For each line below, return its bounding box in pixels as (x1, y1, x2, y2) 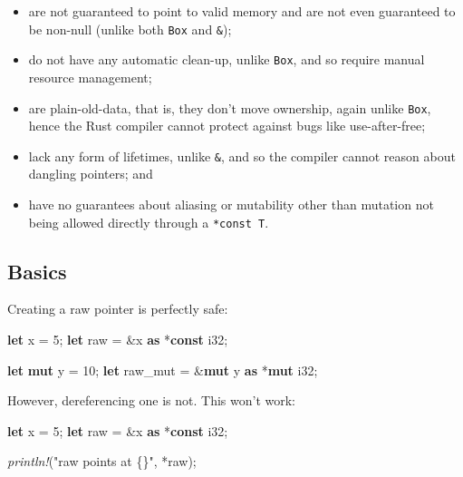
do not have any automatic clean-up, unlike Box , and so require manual (28, 50, 425, 69)
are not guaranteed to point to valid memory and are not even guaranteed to (28, 2, 456, 20)
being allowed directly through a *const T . (28, 212, 269, 231)
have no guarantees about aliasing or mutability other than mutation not (28, 195, 434, 213)
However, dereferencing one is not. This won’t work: (7, 391, 296, 410)
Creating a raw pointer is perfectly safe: (7, 299, 228, 318)
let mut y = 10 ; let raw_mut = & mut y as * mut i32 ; (7, 360, 318, 379)
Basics (7, 257, 67, 285)
